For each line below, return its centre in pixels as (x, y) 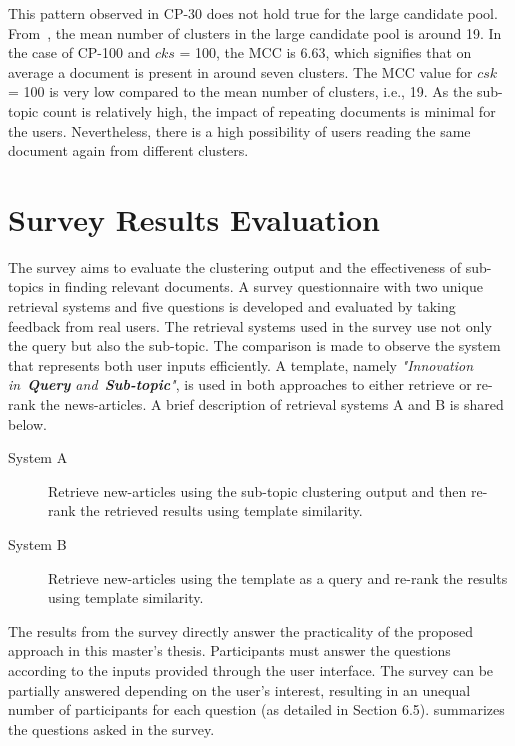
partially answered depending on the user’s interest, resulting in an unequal (239, 689)
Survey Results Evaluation (194, 218)
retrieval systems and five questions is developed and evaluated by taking (232, 306)
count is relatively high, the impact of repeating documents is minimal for (269, 110)
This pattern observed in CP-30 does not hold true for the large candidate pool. (253, 13)
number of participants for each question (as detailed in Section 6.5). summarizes (256, 709)
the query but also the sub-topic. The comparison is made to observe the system (254, 345)
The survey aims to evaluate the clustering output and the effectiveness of (235, 266)
